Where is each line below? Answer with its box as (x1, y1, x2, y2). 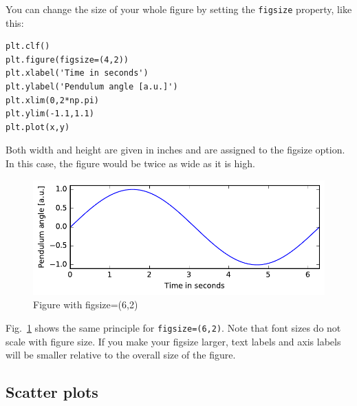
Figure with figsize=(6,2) (33, 297, 138, 312)
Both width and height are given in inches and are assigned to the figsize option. (6, 142, 345, 157)
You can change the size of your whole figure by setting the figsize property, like (6, 2, 352, 16)
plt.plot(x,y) (6, 122, 70, 132)
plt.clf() (6, 41, 50, 52)
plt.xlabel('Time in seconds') (6, 68, 149, 78)
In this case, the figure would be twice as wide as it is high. (6, 156, 255, 170)
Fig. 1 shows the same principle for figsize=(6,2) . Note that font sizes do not (6, 320, 341, 334)
